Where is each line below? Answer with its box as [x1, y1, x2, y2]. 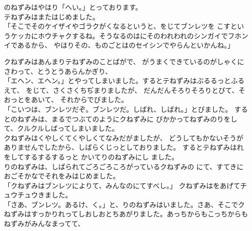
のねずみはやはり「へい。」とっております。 [4, 2, 143, 12]
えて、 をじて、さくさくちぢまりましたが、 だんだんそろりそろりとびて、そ [4, 85, 246, 95]
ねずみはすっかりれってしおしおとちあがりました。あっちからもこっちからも [4, 209, 248, 219]
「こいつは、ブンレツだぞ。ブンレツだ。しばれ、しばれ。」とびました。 [4, 104, 232, 114]
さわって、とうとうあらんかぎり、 [4, 66, 112, 76]
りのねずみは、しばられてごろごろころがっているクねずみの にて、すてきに [4, 161, 244, 171]
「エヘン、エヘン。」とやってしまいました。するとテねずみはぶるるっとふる [4, 75, 245, 86]
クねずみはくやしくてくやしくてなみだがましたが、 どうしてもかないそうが [4, 132, 243, 142]
